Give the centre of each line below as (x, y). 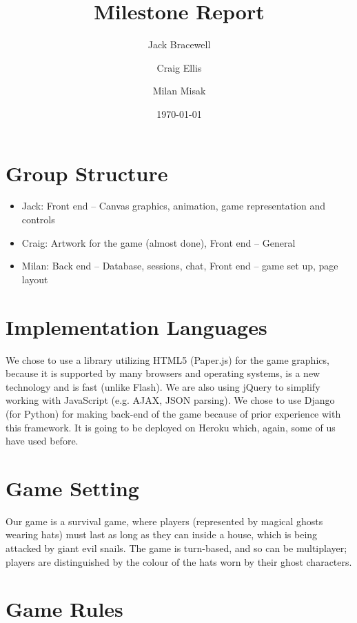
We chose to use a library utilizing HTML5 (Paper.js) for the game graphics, (167, 359)
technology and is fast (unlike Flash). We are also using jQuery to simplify (163, 386)
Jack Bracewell (179, 44)
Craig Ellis (179, 67)
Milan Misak (179, 91)
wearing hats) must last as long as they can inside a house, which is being (162, 534)
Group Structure (87, 173)
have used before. (42, 441)
